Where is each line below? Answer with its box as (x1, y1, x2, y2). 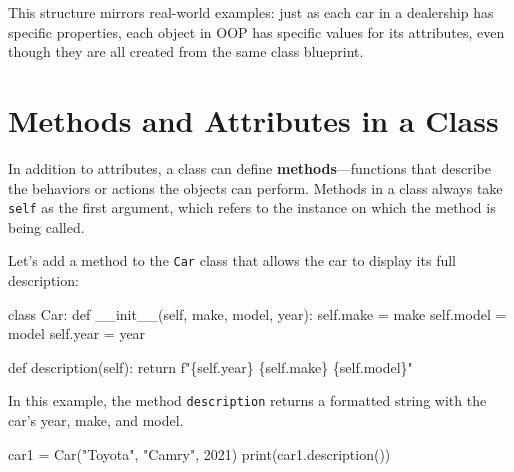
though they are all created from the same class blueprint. (8, 41, 364, 62)
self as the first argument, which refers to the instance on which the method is (8, 197, 496, 218)
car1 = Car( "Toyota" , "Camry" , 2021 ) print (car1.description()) (8, 443, 391, 464)
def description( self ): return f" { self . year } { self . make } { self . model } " (8, 356, 413, 377)
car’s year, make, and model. (8, 410, 184, 431)
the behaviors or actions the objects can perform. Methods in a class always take (8, 177, 503, 198)
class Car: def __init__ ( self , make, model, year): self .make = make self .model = (8, 303, 507, 324)
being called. (8, 216, 85, 237)
